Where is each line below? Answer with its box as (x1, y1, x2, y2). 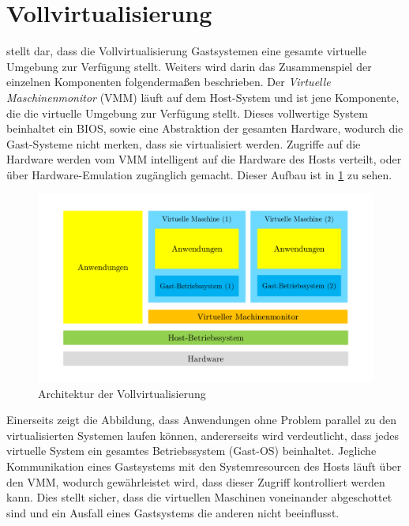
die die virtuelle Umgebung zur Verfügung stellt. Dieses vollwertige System (6, 104, 368, 121)
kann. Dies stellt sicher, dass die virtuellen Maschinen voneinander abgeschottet (6, 489, 392, 505)
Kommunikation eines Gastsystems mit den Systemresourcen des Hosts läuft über (6, 457, 402, 474)
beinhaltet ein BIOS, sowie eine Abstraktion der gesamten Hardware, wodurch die (6, 120, 403, 137)
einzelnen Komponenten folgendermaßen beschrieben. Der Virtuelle (6, 73, 331, 90)
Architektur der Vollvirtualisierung (38, 385, 206, 401)
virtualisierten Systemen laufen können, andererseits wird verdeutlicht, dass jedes (6, 426, 400, 443)
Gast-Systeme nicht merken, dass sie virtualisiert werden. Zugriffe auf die (6, 135, 361, 152)
